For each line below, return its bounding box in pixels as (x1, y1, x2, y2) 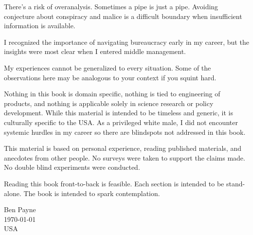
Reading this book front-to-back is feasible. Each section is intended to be (4, 178, 224, 188)
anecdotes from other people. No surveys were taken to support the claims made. (4, 152, 245, 163)
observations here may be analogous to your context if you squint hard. (4, 72, 217, 82)
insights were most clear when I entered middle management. (4, 46, 186, 56)
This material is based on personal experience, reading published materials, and (4, 143, 241, 153)
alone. (4, 188, 21, 198)
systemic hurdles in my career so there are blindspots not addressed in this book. (4, 127, 246, 137)
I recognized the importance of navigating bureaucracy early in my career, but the (4, 36, 249, 47)
